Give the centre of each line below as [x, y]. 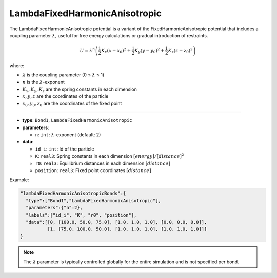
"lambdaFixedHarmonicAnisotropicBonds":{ [73, 194]
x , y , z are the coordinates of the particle [65, 96]
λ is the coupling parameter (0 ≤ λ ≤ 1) [63, 75]
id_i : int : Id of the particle [65, 149]
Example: [19, 180]
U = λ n [87, 50]
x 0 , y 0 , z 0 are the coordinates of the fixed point [72, 104]
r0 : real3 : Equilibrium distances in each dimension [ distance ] [103, 163]
